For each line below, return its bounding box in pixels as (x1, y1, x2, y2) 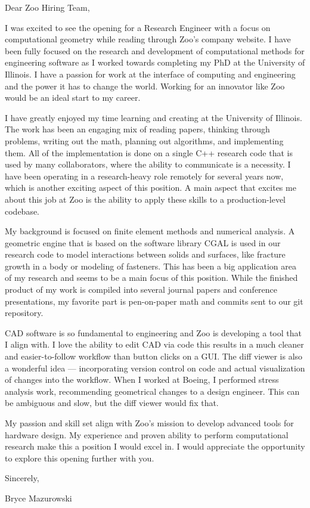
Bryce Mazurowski (5, 491, 72, 504)
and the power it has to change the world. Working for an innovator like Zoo (5, 79, 285, 92)
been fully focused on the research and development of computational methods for (5, 44, 305, 57)
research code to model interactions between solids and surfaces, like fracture (5, 248, 286, 261)
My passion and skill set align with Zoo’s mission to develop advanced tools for (5, 417, 294, 429)
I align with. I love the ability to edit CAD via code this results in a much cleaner (5, 338, 304, 351)
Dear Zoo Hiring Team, (5, 1, 90, 13)
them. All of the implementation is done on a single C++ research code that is (5, 146, 293, 159)
